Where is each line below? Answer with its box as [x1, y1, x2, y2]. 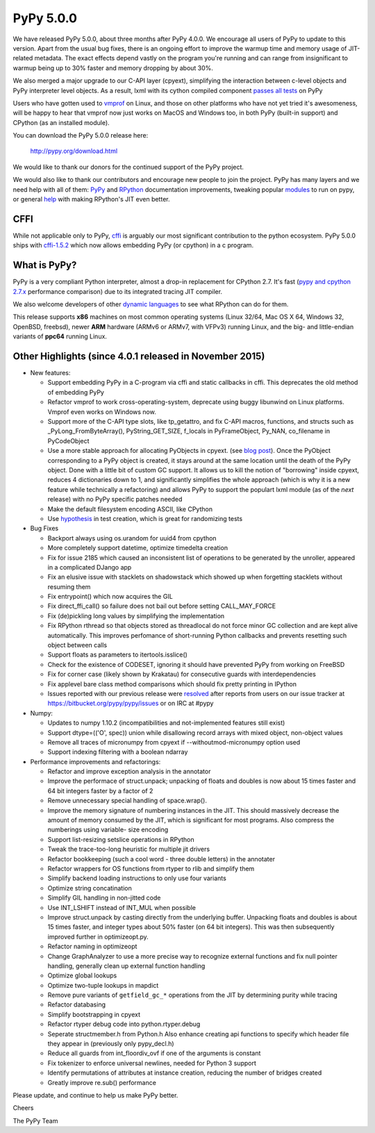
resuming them [47, 582, 91, 590]
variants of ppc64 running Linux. [12, 332, 108, 340]
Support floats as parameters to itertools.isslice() [47, 650, 187, 659]
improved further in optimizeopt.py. [47, 932, 149, 941]
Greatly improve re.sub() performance [47, 1078, 156, 1086]
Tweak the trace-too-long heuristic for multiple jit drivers [47, 845, 210, 854]
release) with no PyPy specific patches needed [47, 495, 183, 504]
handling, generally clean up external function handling [47, 961, 206, 970]
